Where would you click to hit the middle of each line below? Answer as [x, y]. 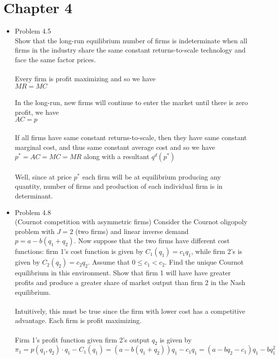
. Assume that [109, 262]
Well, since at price [43, 176]
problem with [35, 231]
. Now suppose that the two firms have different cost [152, 241]
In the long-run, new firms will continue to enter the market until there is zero [131, 102]
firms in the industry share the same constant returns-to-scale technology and [130, 50]
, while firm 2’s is [217, 251]
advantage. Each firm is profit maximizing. [78, 320]
